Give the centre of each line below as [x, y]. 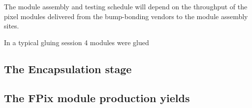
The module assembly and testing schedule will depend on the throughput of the [126, 6]
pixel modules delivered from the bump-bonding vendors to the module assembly [126, 16]
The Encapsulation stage [68, 68]
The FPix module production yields [97, 97]
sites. [12, 26]
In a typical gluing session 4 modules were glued [77, 42]
